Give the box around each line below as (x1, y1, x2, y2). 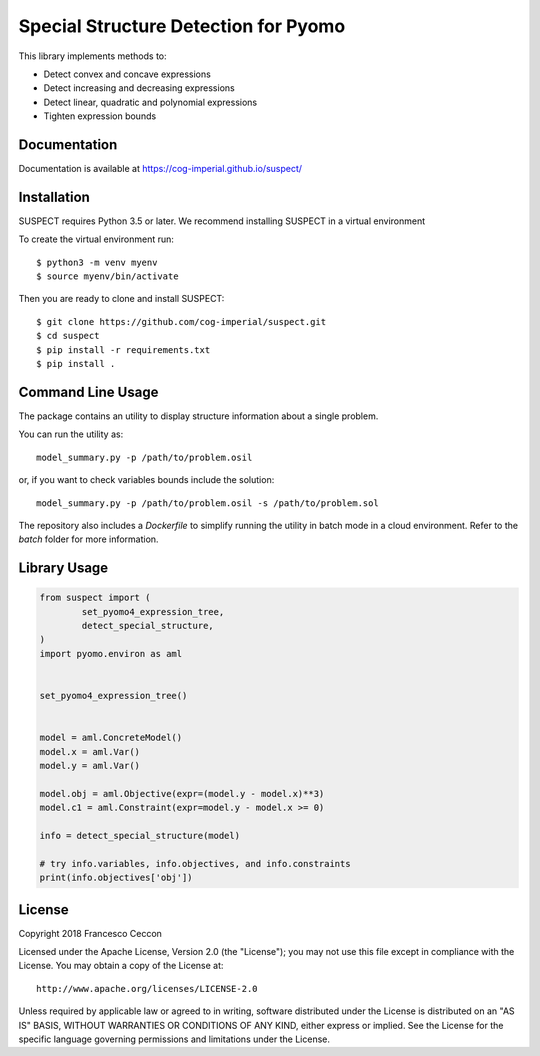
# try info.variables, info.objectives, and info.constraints (39, 858, 351, 869)
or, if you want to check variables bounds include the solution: (18, 474, 275, 486)
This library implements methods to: (18, 50, 167, 62)
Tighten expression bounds (43, 110, 157, 122)
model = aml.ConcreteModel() (39, 732, 183, 744)
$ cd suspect (36, 330, 100, 342)
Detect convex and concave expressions (43, 68, 212, 80)
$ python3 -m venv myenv (36, 256, 158, 268)
